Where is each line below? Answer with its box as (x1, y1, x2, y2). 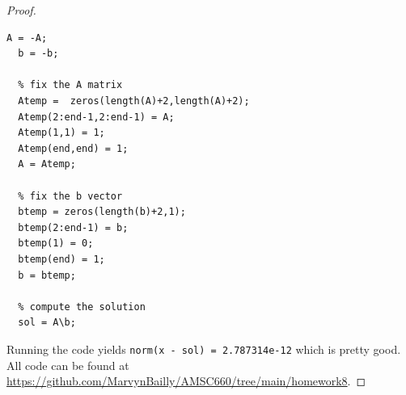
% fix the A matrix (18, 79, 123, 91)
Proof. (6, 2, 36, 18)
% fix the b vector (18, 190, 123, 202)
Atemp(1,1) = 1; (18, 127, 105, 139)
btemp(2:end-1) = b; (18, 221, 129, 233)
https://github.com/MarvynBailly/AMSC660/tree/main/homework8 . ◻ (6, 372, 366, 389)
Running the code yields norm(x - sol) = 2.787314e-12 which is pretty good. (6, 340, 401, 357)
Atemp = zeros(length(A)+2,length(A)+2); (18, 95, 250, 107)
